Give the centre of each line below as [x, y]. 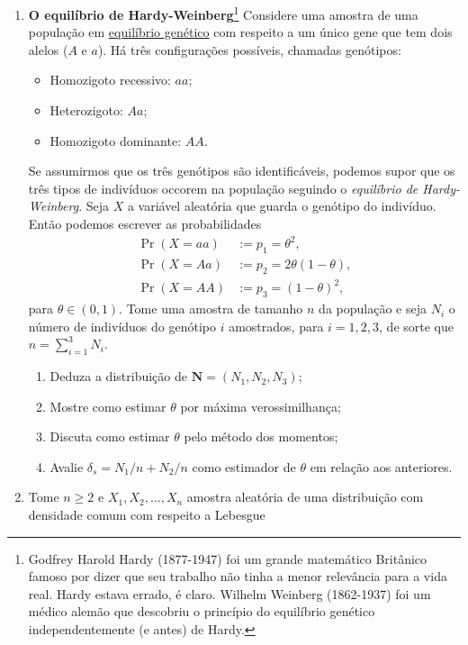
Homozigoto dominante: [116, 140]
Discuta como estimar [110, 436]
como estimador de [244, 466]
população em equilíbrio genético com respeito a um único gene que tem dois [240, 32]
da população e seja [373, 309]
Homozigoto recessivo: [110, 80]
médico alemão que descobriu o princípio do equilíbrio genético [202, 611]
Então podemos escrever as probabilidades [145, 223]
